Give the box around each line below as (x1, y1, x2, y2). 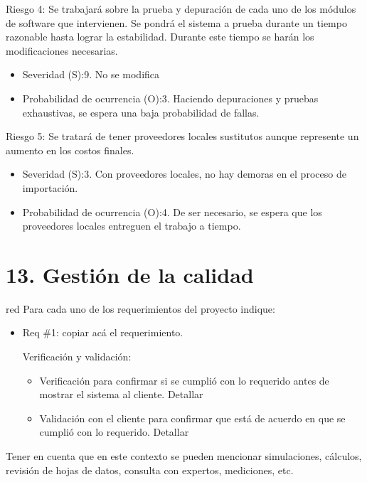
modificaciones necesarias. (6, 43, 118, 58)
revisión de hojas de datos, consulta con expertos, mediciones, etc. (6, 462, 294, 477)
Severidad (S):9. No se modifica (22, 67, 160, 82)
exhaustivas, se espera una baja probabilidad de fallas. (22, 105, 260, 119)
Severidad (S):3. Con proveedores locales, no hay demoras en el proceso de (22, 166, 346, 181)
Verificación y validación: (22, 349, 132, 364)
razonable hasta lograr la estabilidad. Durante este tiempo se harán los (6, 29, 314, 44)
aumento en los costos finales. (6, 142, 134, 157)
